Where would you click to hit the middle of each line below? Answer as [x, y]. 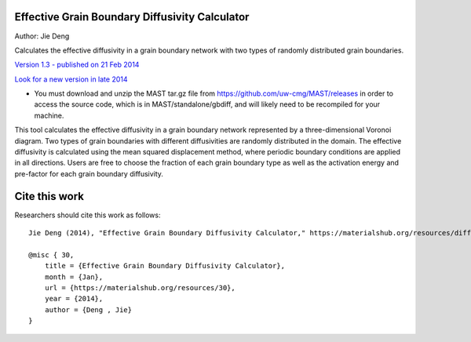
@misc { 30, [51, 255]
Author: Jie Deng [42, 36]
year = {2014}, [74, 299]
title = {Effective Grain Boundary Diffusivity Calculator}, [165, 266]
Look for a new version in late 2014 [71, 79]
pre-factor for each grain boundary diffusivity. [89, 173]
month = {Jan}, [74, 277]
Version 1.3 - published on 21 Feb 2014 [77, 65]
